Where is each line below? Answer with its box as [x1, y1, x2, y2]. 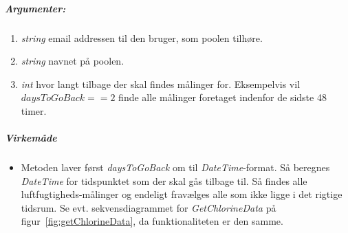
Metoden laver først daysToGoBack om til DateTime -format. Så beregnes [21, 160, 330, 175]
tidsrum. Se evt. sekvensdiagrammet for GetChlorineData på [21, 200, 276, 214]
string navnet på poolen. [21, 54, 124, 68]
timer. [21, 103, 47, 118]
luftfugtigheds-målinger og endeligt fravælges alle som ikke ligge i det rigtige [21, 187, 342, 201]
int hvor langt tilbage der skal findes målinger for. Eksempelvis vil [21, 76, 301, 91]
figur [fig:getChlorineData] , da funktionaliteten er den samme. [21, 214, 283, 228]
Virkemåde [5, 131, 57, 145]
